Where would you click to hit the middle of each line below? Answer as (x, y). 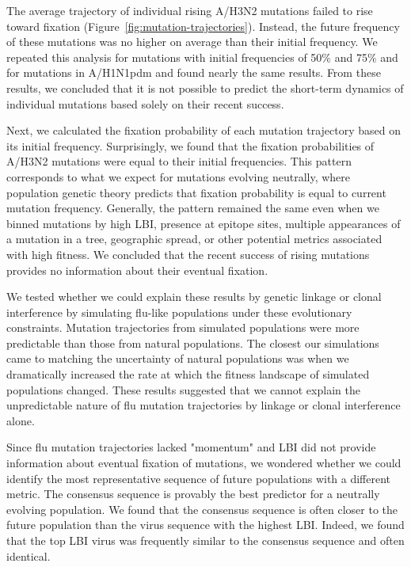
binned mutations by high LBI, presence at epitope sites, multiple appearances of (204, 223)
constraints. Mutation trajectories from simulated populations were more (183, 327)
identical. (29, 556)
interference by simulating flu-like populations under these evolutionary (179, 312)
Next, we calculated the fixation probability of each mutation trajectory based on (204, 130)
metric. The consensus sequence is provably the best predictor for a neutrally (193, 494)
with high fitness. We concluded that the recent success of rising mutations (188, 254)
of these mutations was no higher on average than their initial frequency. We (192, 42)
